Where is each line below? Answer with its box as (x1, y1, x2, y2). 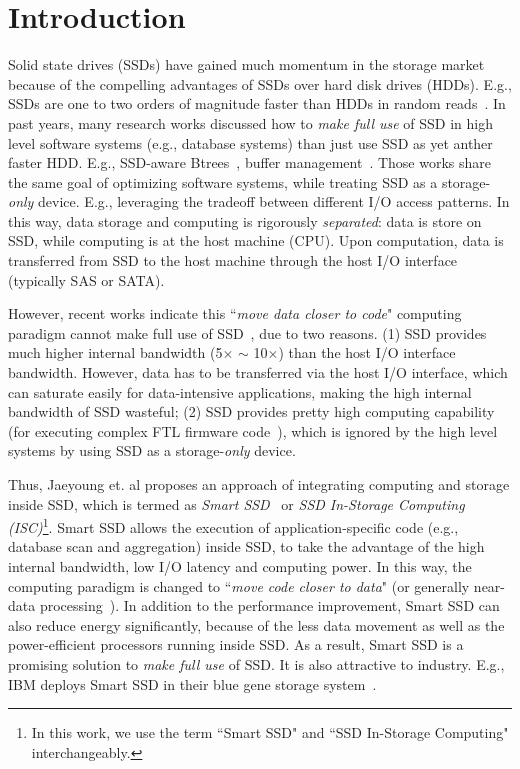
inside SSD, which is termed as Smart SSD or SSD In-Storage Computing (8, 493, 465, 514)
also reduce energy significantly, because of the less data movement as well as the (8, 614, 505, 635)
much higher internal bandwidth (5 (8, 342, 223, 363)
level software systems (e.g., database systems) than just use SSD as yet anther (8, 132, 493, 153)
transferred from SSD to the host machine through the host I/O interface (8, 250, 458, 271)
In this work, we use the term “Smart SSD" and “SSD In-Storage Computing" (31, 722, 509, 743)
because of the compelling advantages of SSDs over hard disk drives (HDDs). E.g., (8, 73, 512, 94)
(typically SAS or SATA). (8, 269, 165, 290)
